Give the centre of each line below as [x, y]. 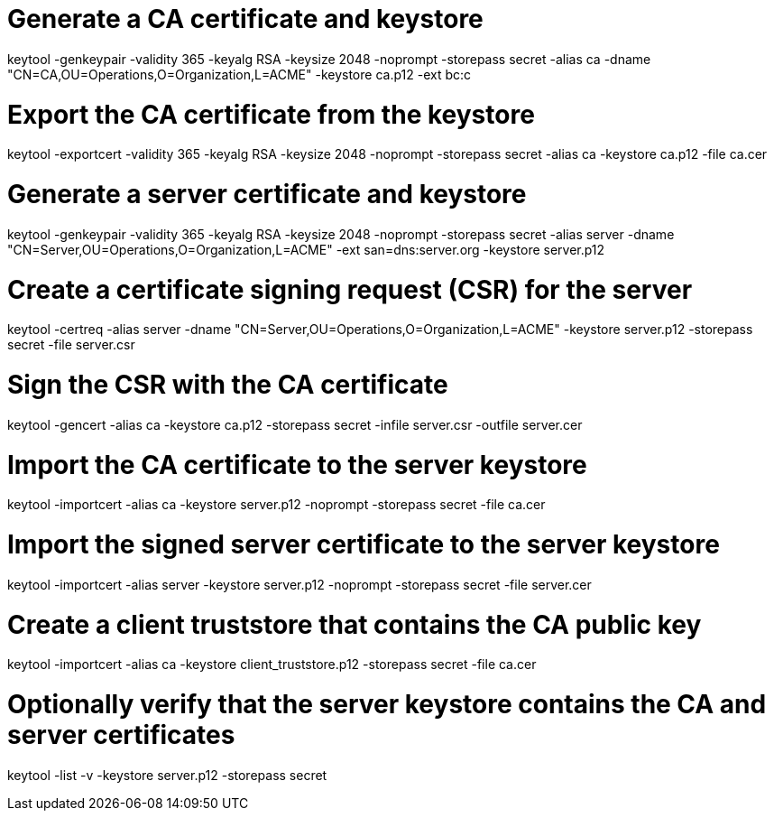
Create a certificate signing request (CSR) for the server [350, 289]
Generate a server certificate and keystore [267, 194]
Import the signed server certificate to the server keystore [364, 544]
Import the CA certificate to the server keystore [297, 465]
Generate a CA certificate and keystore [245, 19]
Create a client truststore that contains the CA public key [355, 624]
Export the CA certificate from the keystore [271, 114]
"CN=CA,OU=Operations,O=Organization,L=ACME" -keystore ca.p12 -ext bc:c [240, 74]
